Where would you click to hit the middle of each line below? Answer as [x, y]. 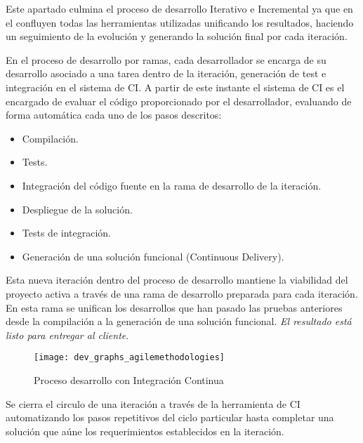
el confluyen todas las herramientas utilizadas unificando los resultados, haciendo [180, 22]
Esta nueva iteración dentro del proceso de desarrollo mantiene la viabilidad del [177, 280]
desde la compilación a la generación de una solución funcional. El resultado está [179, 321]
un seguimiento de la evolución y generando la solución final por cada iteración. [177, 36]
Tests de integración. [66, 233]
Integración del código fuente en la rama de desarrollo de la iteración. [172, 185]
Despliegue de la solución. [77, 209]
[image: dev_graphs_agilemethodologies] [130, 358]
